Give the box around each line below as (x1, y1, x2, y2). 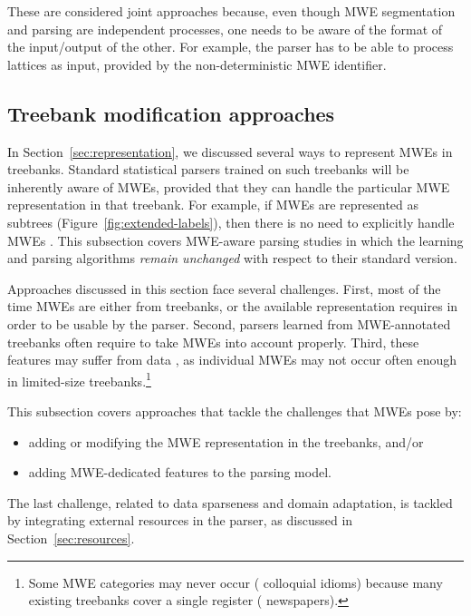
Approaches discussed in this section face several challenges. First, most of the (7, 279, 441, 298)
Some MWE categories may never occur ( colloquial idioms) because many (28, 572, 443, 592)
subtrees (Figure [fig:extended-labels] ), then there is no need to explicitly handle (7, 212, 455, 231)
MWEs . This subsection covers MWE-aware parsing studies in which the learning (7, 230, 464, 249)
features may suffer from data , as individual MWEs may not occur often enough (7, 350, 457, 369)
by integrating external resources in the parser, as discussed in (7, 511, 353, 530)
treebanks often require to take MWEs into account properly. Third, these (7, 332, 419, 351)
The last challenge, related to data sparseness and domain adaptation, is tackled (7, 493, 453, 512)
